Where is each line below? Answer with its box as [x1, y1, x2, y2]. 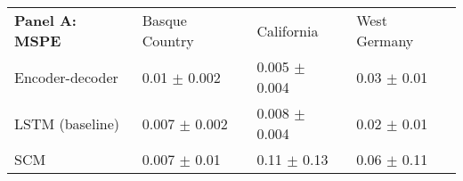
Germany [356, 30, 414, 51]
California [256, 20, 319, 41]
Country [142, 30, 194, 51]
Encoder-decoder [14, 66, 118, 87]
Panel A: [14, 10, 77, 30]
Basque [142, 10, 187, 30]
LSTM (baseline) [14, 112, 120, 134]
